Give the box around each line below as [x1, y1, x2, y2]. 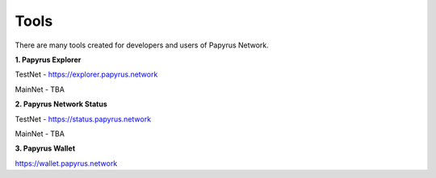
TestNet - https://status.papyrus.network [15, 114, 152, 124]
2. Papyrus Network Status [15, 99, 108, 109]
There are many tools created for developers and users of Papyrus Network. [15, 40, 270, 50]
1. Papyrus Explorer [15, 55, 82, 64]
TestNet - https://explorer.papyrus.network [15, 69, 158, 80]
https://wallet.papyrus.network [15, 158, 118, 168]
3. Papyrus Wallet [15, 143, 76, 153]
